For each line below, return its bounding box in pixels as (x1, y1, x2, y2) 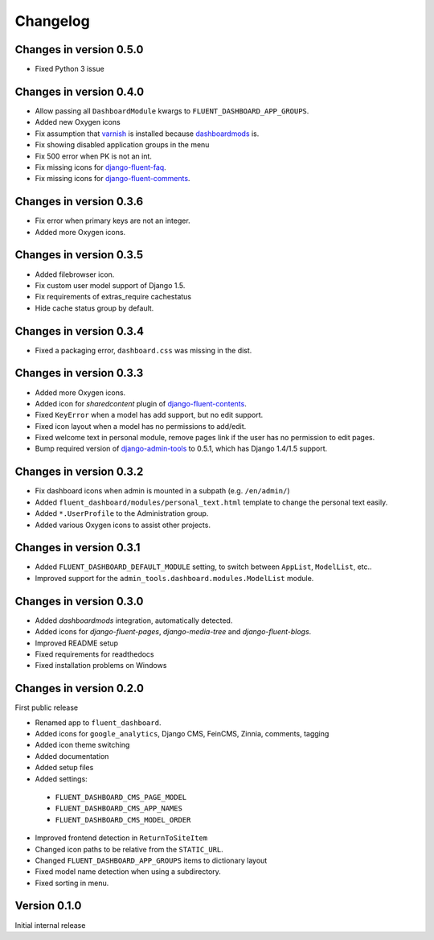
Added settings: (35, 773, 88, 784)
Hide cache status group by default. (35, 303, 154, 313)
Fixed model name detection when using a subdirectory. (35, 867, 221, 876)
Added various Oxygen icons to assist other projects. (35, 520, 211, 530)
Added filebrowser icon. (35, 270, 115, 279)
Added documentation (35, 751, 109, 761)
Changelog (14, 12, 90, 30)
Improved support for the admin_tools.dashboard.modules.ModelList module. (35, 573, 314, 583)
